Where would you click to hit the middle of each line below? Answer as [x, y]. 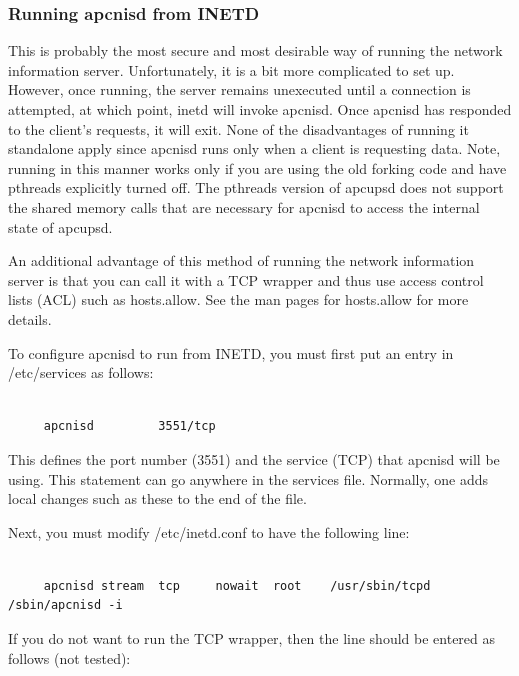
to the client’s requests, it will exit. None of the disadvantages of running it [238, 128]
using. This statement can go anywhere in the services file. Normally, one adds [248, 478]
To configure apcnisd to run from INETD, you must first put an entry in [231, 352]
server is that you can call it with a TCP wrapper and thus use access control [246, 279]
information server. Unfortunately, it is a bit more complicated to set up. [231, 69]
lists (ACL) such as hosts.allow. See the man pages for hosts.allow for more [238, 299]
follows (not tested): [69, 657]
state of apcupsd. [60, 226]
